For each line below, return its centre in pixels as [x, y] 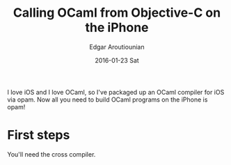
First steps [39, 135]
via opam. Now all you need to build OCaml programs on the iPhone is [107, 100]
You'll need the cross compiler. [51, 154]
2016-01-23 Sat [117, 60]
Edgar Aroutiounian [117, 47]
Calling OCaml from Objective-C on [117, 13]
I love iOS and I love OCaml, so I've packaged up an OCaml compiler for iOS [116, 92]
